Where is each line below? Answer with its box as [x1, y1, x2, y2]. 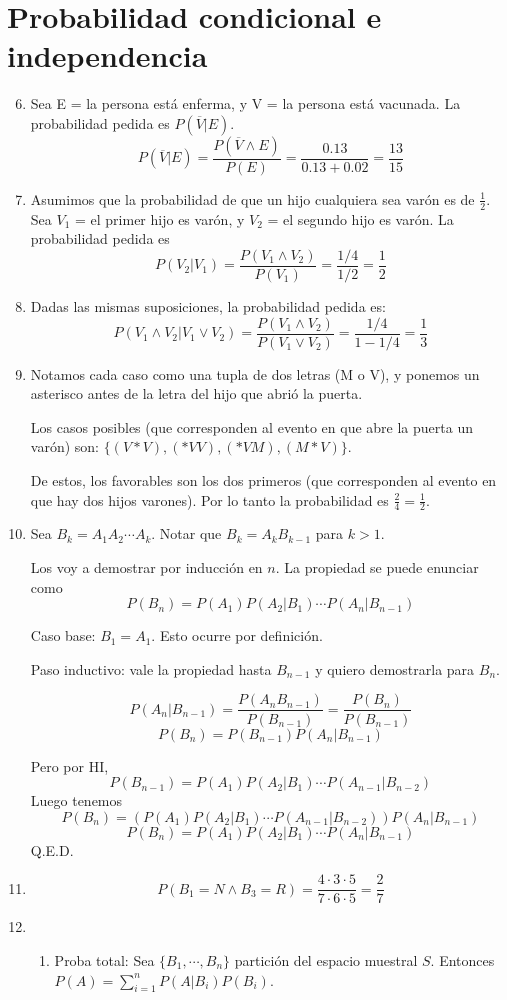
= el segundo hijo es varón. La [267, 208, 454, 229]
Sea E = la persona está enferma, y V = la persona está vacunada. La [30, 93, 461, 114]
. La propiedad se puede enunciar [275, 557, 479, 578]
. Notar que [151, 523, 222, 544]
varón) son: [30, 436, 99, 457]
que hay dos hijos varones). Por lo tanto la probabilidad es [30, 489, 389, 510]
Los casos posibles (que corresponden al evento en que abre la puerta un [30, 416, 473, 437]
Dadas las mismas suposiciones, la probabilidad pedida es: [30, 296, 386, 317]
